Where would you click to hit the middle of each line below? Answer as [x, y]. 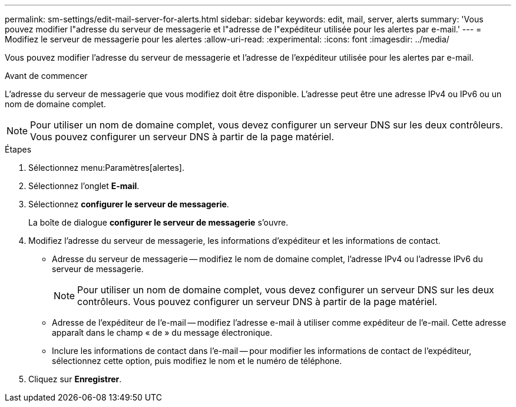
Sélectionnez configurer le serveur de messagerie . [129, 204]
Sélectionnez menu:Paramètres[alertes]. [106, 168]
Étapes [18, 149]
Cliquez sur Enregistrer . [75, 379]
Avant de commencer [46, 76]
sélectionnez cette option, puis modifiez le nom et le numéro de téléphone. [197, 361]
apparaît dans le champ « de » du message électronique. [162, 332]
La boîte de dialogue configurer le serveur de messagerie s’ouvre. [158, 222]
